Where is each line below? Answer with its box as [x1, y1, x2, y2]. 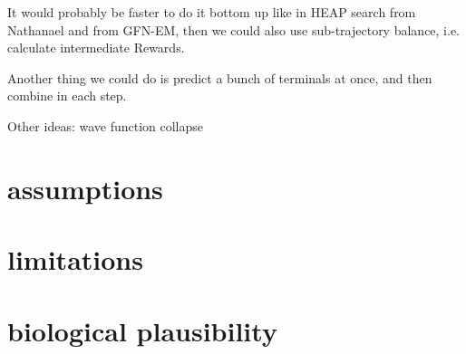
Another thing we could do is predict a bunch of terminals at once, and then [7, 68, 432, 87]
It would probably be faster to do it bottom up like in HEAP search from [7, 3, 416, 21]
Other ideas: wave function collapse [7, 116, 204, 135]
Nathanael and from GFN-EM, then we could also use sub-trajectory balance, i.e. [7, 20, 461, 39]
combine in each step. [7, 86, 127, 105]
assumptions [7, 169, 163, 206]
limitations [7, 241, 143, 278]
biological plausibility [7, 311, 277, 349]
